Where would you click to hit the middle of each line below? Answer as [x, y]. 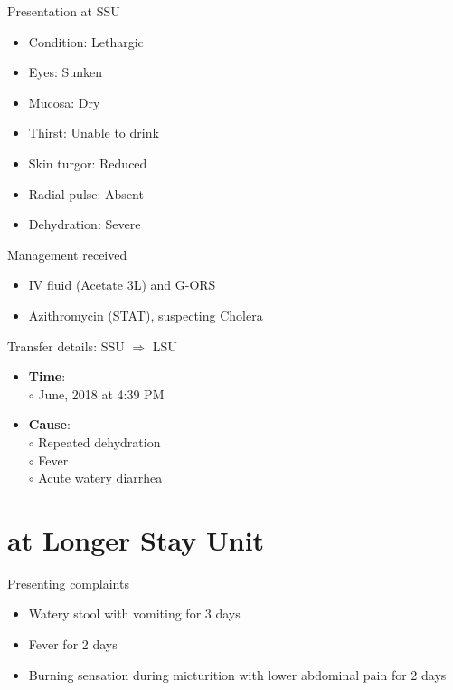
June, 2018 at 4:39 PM [101, 393]
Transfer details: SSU [66, 345]
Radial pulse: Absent [86, 193]
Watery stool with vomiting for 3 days [134, 613]
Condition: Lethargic [86, 41]
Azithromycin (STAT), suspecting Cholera [146, 315]
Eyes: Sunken [65, 72]
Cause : [49, 424]
